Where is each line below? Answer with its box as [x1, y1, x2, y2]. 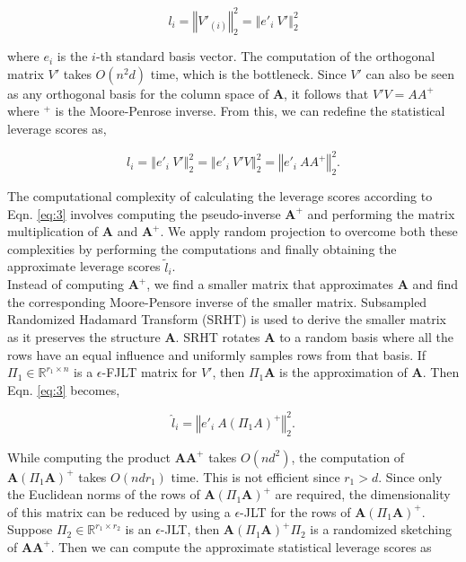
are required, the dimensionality [275, 485, 451, 504]
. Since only [378, 467, 443, 486]
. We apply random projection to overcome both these [160, 222, 458, 241]
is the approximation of [279, 363, 408, 382]
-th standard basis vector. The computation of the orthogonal [95, 47, 435, 66]
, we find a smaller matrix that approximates [146, 275, 394, 294]
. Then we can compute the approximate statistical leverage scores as [50, 537, 432, 556]
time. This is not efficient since [171, 467, 340, 486]
